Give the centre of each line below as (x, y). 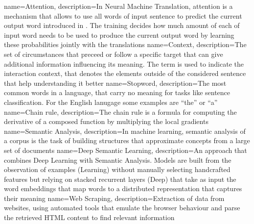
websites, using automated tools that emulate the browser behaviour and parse (122, 208)
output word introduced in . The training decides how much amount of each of (122, 25)
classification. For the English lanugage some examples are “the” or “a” (111, 102)
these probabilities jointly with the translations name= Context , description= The (125, 44)
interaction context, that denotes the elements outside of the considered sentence (125, 73)
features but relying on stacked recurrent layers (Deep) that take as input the (120, 179)
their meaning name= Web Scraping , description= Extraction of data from (114, 198)
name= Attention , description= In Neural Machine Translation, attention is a (118, 6)
